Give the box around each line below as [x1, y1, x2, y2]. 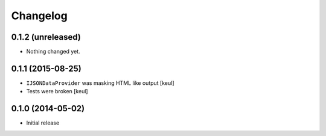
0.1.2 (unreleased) [11, 32, 81, 42]
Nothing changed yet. [26, 48, 81, 55]
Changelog [11, 9, 68, 22]
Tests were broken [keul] [26, 88, 88, 95]
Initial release [26, 119, 60, 126]
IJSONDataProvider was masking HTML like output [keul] [26, 79, 174, 87]
